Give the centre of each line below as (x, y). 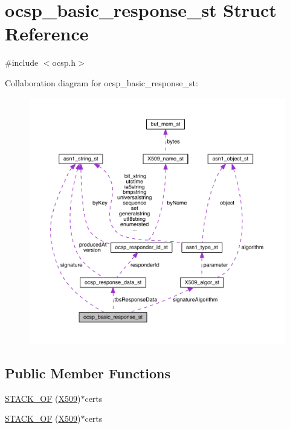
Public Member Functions (88, 373)
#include (22, 62)
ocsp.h (64, 62)
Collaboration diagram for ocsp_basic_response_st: (101, 82)
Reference (47, 33)
